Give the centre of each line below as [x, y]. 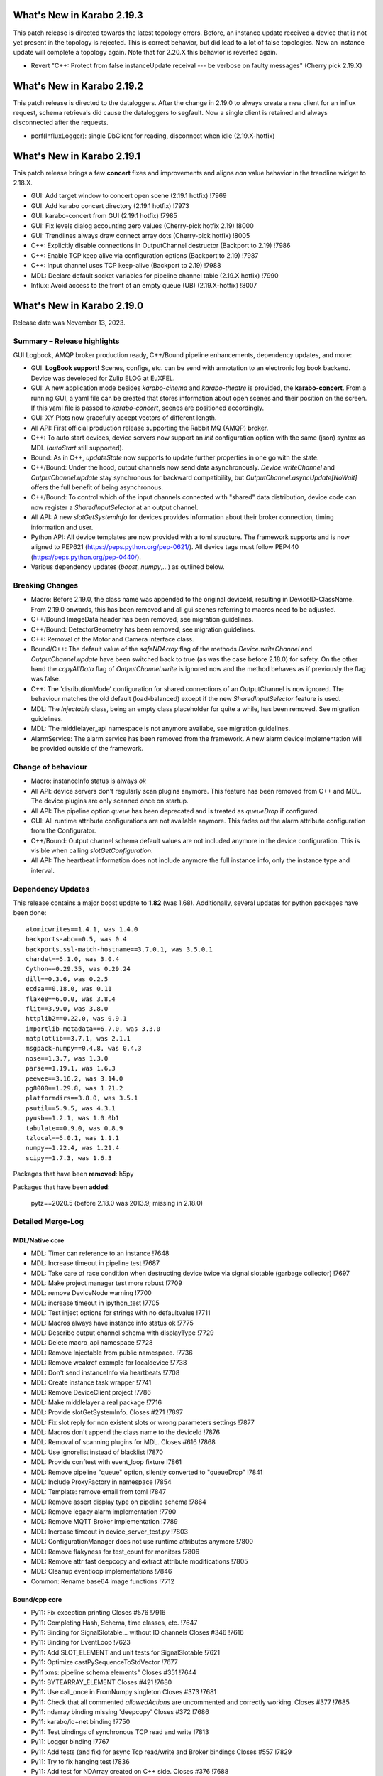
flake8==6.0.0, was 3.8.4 [71, 999]
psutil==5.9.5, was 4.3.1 [71, 1108]
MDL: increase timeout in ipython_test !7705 [95, 1303]
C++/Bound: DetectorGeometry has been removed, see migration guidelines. [143, 629]
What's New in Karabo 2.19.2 [78, 86]
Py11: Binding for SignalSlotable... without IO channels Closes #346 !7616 [137, 1632]
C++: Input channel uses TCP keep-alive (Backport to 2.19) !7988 [126, 266]
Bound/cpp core [38, 1599]
